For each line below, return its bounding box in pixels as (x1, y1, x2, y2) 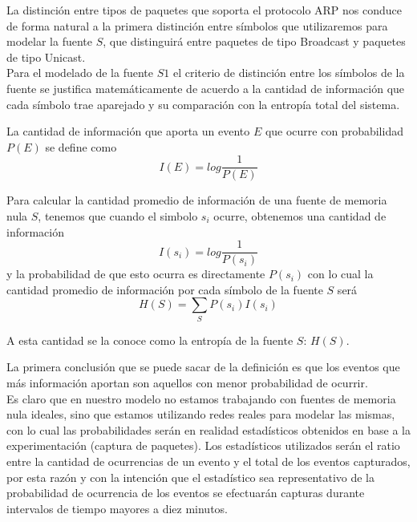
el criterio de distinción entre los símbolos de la (172, 64, 405, 81)
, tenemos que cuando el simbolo (38, 208, 198, 224)
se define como (45, 138, 117, 155)
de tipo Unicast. (6, 48, 86, 65)
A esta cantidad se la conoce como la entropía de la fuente (6, 331, 294, 348)
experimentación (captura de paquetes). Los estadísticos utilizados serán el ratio (6, 437, 400, 454)
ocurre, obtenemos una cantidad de (213, 208, 387, 224)
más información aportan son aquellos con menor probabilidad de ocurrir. (6, 374, 368, 390)
